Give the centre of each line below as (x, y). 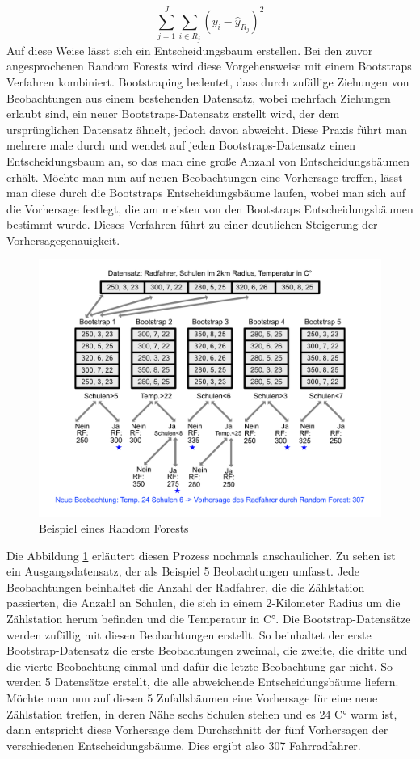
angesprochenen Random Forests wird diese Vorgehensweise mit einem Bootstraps (209, 66)
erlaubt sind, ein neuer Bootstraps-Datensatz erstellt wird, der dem (173, 114)
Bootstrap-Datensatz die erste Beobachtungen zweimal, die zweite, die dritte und (207, 650)
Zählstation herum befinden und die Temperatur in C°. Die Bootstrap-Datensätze (209, 619)
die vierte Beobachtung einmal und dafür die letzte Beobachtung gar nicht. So (200, 666)
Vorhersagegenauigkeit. (63, 240)
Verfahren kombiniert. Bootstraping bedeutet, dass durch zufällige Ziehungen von (208, 81)
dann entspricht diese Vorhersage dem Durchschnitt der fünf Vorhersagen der (197, 729)
